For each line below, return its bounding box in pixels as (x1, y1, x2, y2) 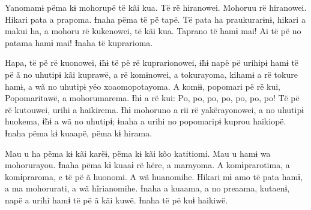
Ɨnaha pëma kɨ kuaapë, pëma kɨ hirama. (5, 126, 152, 139)
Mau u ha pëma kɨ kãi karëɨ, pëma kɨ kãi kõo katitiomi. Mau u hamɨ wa (5, 147, 271, 159)
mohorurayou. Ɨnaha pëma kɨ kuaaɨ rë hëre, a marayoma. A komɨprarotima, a (5, 159, 290, 171)
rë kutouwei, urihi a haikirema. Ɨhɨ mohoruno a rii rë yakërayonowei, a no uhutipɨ (5, 103, 304, 115)
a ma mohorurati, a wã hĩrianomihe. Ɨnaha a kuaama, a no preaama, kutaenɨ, (5, 182, 290, 194)
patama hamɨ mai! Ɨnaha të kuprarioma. (5, 36, 153, 48)
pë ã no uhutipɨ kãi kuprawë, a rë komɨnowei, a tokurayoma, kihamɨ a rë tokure (5, 68, 298, 80)
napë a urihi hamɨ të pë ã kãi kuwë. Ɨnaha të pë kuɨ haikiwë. (5, 193, 228, 206)
